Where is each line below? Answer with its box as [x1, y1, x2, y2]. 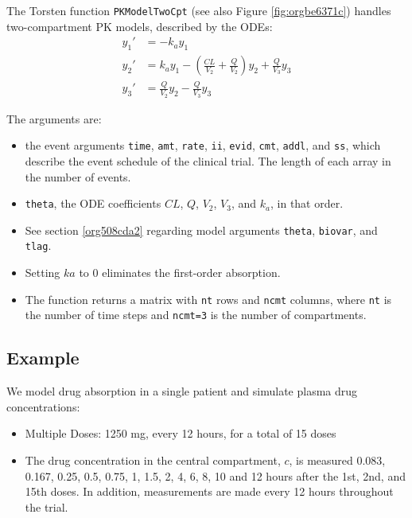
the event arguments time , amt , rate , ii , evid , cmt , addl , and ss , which [25, 137, 381, 154]
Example [6, 345, 80, 370]
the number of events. [25, 168, 131, 185]
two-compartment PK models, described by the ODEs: [6, 18, 273, 34]
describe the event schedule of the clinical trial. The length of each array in [25, 152, 391, 169]
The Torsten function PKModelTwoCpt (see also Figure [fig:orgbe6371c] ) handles [6, 2, 391, 18]
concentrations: [6, 398, 80, 415]
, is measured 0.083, [289, 451, 386, 468]
